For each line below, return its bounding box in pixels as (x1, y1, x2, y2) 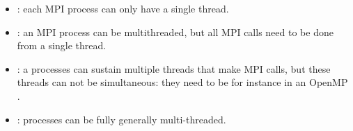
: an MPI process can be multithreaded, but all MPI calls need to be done (17, 24, 334, 39)
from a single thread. (17, 38, 107, 53)
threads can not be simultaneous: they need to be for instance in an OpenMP (17, 75, 348, 89)
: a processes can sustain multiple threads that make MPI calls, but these (17, 61, 331, 76)
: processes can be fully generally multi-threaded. (17, 112, 226, 126)
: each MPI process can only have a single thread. (17, 1, 229, 15)
